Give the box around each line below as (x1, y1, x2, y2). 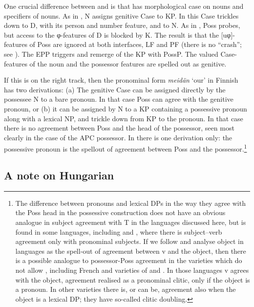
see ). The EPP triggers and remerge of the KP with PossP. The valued (4, 48, 218, 59)
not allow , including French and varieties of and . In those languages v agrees (15, 264, 249, 275)
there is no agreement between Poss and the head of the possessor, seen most (4, 123, 234, 133)
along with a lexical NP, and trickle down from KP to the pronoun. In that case (4, 113, 243, 123)
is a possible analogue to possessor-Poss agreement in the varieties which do (15, 255, 242, 265)
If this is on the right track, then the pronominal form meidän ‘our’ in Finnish (4, 75, 238, 85)
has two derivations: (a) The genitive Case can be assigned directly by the (4, 84, 226, 94)
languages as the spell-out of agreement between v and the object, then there (15, 245, 246, 256)
